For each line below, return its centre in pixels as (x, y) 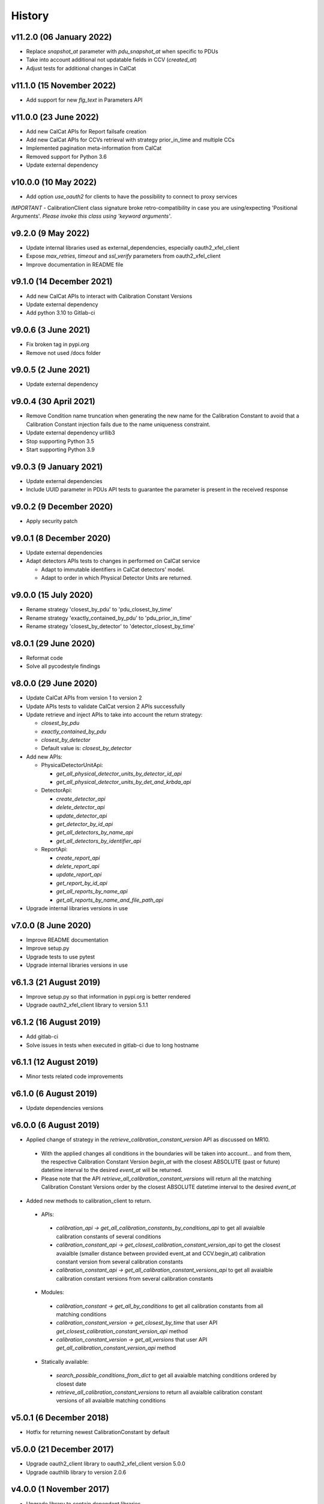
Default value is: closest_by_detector (86, 748)
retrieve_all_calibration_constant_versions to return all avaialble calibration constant (159, 1392)
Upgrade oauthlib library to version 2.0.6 (76, 1472)
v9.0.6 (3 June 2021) (51, 330)
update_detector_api (82, 816)
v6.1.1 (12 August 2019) (55, 1062)
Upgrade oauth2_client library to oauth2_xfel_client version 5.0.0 (106, 1464)
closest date (71, 1384)
